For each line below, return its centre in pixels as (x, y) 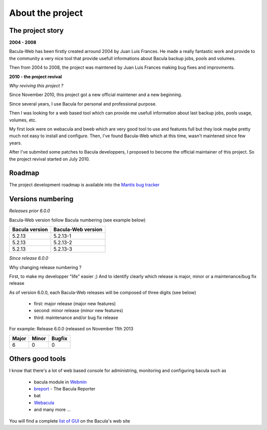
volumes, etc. (23, 120)
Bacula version (30, 229)
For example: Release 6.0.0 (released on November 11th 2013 (71, 329)
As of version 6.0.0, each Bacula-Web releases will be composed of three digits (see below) (103, 292)
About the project (46, 13)
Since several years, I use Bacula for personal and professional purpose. (83, 104)
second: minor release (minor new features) (79, 311)
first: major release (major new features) (75, 304)
